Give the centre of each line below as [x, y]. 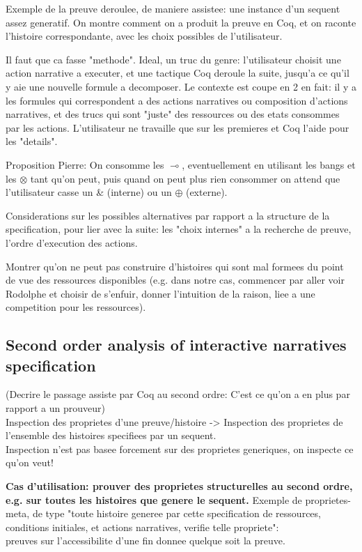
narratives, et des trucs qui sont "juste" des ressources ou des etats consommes [173, 114]
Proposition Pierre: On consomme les [85, 164]
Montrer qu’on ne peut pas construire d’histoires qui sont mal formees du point [175, 266]
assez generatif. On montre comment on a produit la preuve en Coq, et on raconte [181, 22]
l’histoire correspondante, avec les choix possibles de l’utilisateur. [144, 36]
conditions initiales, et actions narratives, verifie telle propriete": [142, 527]
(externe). [206, 192]
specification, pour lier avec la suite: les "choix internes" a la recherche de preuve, [179, 229]
